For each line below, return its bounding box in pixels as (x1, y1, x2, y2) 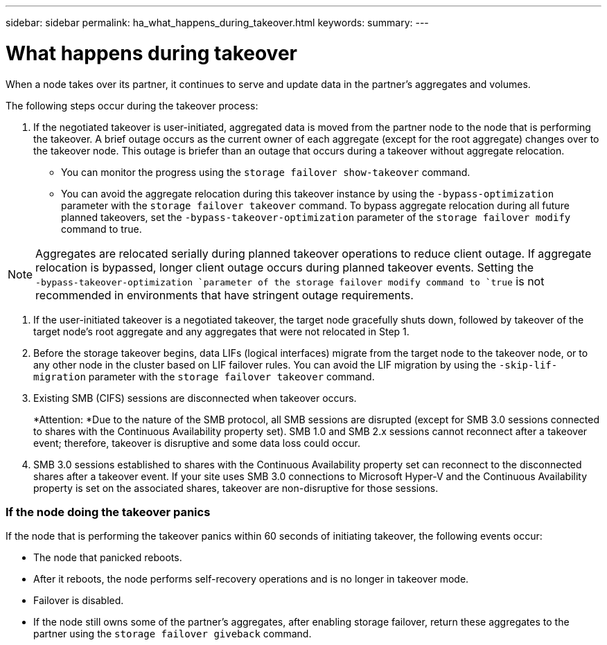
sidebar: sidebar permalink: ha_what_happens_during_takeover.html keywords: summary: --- (6, 17, 429, 28)
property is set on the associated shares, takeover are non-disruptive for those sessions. (33, 481, 439, 494)
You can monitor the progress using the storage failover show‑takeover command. (61, 166, 470, 178)
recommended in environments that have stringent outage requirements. (35, 288, 414, 302)
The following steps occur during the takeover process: (6, 99, 258, 112)
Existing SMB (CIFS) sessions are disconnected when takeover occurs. (33, 391, 357, 404)
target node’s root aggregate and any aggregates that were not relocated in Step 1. (33, 325, 410, 337)
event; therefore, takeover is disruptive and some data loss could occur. (33, 436, 361, 449)
